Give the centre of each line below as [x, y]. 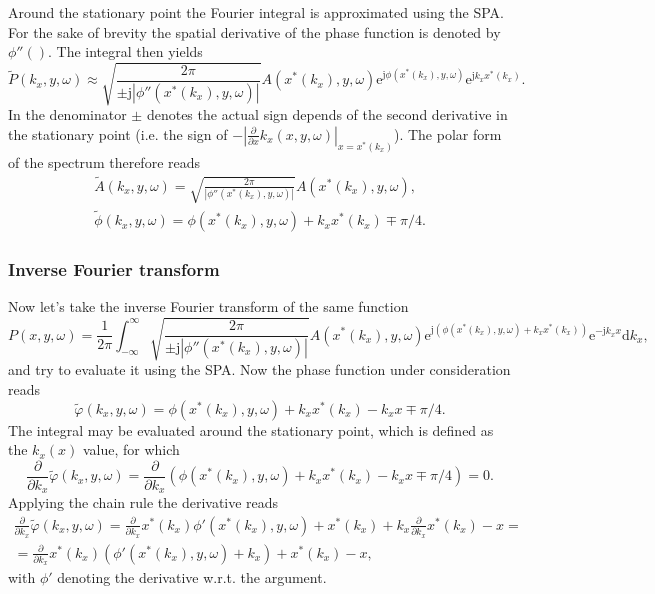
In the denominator [67, 114]
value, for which [131, 449]
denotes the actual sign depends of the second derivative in [327, 114]
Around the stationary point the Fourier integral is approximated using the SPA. [256, 12]
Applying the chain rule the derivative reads [143, 502]
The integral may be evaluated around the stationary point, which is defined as [251, 429]
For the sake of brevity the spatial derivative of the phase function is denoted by [254, 31]
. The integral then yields [125, 51]
